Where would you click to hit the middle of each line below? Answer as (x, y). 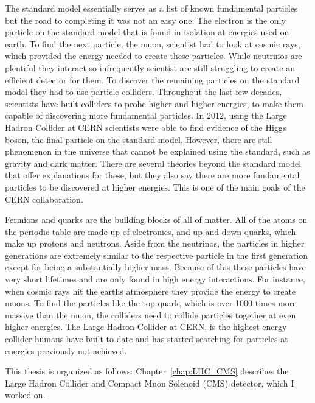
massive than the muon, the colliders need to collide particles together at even (151, 314)
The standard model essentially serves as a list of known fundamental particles (151, 8)
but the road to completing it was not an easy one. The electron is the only (145, 20)
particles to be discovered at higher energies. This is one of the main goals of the (155, 187)
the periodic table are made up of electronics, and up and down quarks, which (151, 231)
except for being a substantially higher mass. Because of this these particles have (155, 267)
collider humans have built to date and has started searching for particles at (147, 339)
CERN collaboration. (44, 199)
